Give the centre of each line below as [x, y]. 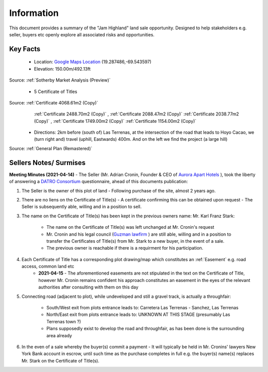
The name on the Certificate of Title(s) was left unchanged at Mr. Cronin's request [130, 227]
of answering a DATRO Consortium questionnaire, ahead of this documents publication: [99, 182]
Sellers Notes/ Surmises [47, 162]
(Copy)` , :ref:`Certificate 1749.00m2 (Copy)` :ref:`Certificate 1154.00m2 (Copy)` [115, 121]
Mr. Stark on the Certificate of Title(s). [60, 361]
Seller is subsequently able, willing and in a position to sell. [82, 207]
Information [34, 13]
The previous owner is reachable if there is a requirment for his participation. [125, 248]
